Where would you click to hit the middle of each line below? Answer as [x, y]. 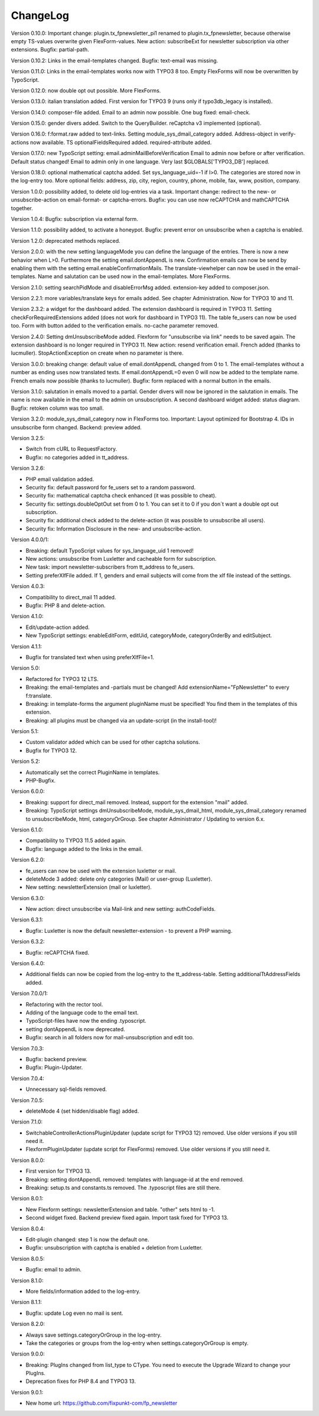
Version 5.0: [26, 668]
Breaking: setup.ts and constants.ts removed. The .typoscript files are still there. [123, 1188]
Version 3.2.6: [28, 468]
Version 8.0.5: [28, 1258]
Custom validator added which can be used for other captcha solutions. [113, 742]
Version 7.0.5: [27, 1100]
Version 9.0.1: [27, 1392]
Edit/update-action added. [58, 627]
